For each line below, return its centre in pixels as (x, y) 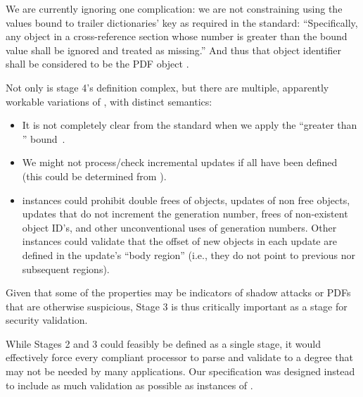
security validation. (47, 320)
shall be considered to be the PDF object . (97, 64)
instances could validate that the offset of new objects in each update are (179, 241)
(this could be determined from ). (94, 176)
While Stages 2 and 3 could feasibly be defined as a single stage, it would (163, 343)
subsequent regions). (66, 269)
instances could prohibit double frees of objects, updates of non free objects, (186, 200)
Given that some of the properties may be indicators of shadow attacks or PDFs (178, 292)
